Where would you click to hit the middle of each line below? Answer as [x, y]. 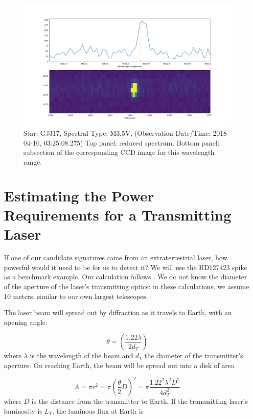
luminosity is [23, 410]
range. [33, 162]
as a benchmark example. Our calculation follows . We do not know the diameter [126, 277]
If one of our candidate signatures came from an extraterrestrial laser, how [116, 258]
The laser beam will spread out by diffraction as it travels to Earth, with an [118, 312]
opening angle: [26, 322]
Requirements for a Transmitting [118, 215]
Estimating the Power [79, 195]
